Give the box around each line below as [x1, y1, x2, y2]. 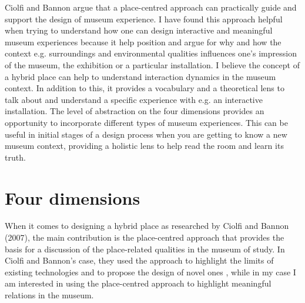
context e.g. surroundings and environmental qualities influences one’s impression [5, 47, 297, 59]
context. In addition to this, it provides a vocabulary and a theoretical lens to [5, 82, 284, 94]
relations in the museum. [5, 289, 94, 301]
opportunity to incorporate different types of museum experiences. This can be [5, 116, 288, 128]
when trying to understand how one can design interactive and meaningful [5, 24, 273, 36]
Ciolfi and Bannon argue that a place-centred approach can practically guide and [5, 1, 297, 13]
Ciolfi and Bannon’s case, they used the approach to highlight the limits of [5, 254, 274, 267]
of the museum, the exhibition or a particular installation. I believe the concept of [5, 58, 300, 71]
